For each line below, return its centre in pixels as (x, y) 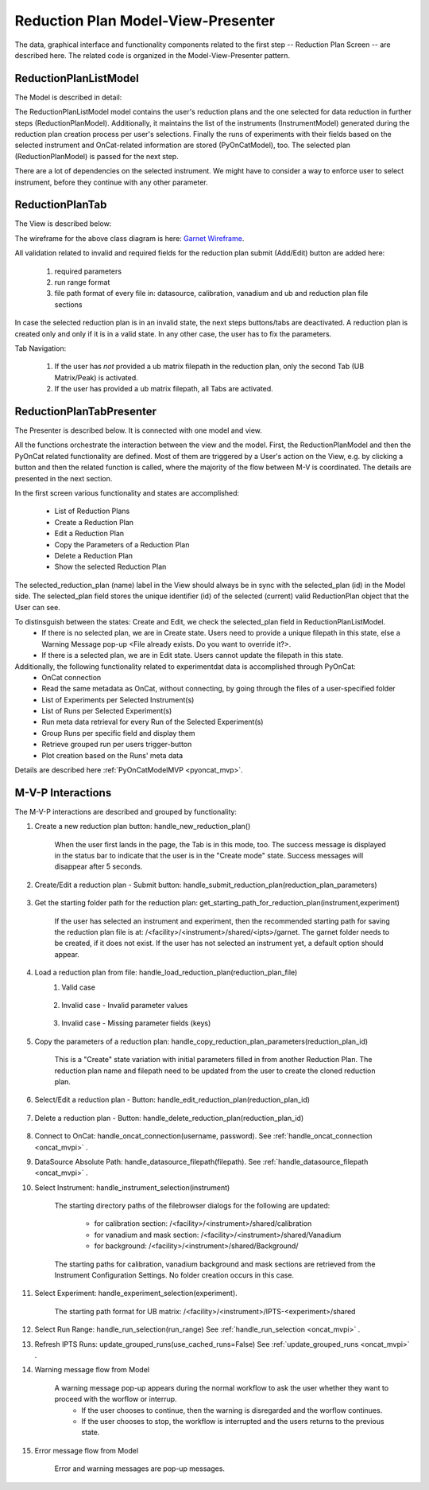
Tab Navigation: (41, 348)
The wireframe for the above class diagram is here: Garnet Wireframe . (129, 238)
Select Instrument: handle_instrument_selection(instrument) (132, 1187)
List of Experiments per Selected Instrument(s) (118, 699)
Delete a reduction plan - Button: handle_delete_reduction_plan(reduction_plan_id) (169, 1118)
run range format (82, 282)
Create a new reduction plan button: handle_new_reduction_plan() (143, 827)
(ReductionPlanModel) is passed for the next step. (97, 156)
